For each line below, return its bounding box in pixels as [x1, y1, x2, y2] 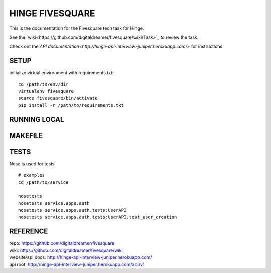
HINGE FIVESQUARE [9, 8, 95, 19]
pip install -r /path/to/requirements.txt [18, 102, 124, 108]
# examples [18, 172, 45, 178]
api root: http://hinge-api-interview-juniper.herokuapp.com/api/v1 [9, 261, 145, 267]
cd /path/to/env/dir [18, 81, 69, 87]
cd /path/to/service [18, 179, 69, 185]
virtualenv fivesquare [18, 88, 74, 94]
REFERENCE [9, 227, 48, 236]
